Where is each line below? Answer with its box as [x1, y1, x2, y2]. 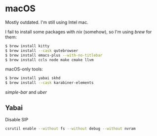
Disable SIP [5, 117, 29, 122]
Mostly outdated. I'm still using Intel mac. [5, 19, 89, 25]
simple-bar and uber [5, 89, 47, 95]
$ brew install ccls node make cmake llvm [5, 57, 94, 62]
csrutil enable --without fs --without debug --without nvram [5, 126, 136, 131]
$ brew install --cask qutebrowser [5, 48, 78, 53]
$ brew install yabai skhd [5, 76, 61, 81]
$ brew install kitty [5, 43, 50, 48]
